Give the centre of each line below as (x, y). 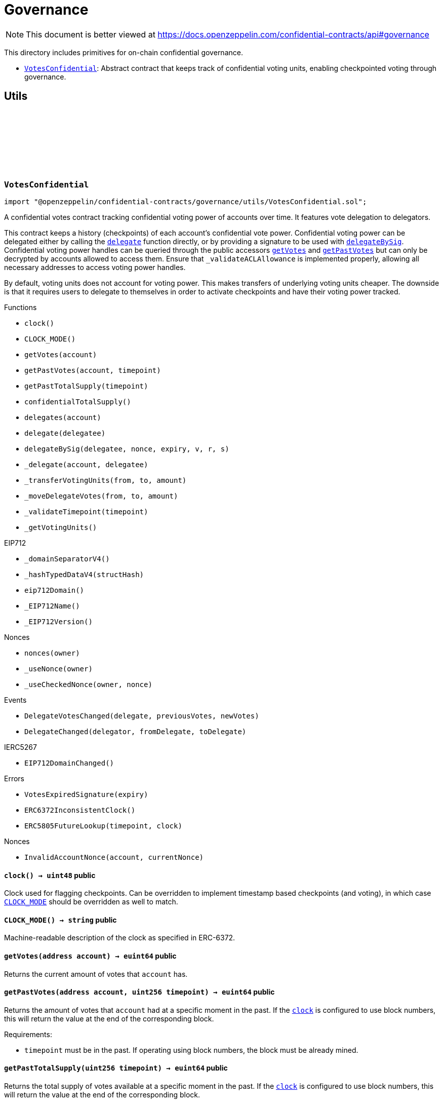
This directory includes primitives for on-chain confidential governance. (124, 52)
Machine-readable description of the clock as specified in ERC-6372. (120, 938)
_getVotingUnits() (61, 527)
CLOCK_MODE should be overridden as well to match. (91, 902)
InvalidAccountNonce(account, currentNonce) (114, 857)
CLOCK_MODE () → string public (61, 920)
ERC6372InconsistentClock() (80, 810)
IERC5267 (21, 747)
